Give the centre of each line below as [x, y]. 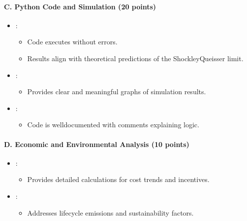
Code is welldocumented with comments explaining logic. [113, 125]
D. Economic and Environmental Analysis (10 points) [97, 144]
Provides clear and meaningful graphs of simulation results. [117, 92]
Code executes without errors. [72, 42]
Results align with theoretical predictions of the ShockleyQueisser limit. [135, 58]
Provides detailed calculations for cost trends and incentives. [118, 179]
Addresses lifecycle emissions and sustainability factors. [110, 212]
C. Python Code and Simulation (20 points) [80, 6]
